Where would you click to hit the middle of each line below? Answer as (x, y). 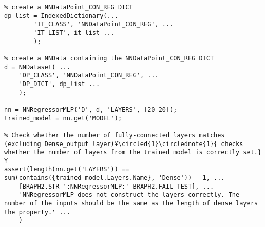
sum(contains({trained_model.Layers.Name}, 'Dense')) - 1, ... (115, 178)
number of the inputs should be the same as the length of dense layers (131, 204)
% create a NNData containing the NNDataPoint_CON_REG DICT (109, 58)
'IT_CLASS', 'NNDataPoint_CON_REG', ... (103, 24)
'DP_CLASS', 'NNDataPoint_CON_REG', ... (89, 76)
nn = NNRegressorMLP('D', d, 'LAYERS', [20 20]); (91, 109)
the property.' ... (37, 212)
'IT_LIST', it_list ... (74, 33)
